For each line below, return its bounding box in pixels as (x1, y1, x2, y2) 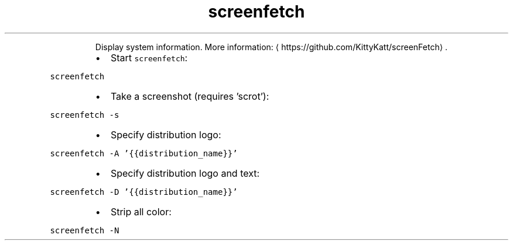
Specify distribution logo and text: (110, 167, 260, 179)
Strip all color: (110, 205, 172, 218)
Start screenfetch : (110, 51, 188, 64)
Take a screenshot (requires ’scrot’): (110, 90, 269, 102)
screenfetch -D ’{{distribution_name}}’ (50, 187, 238, 197)
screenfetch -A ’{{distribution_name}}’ (50, 148, 238, 158)
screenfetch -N (50, 225, 119, 235)
